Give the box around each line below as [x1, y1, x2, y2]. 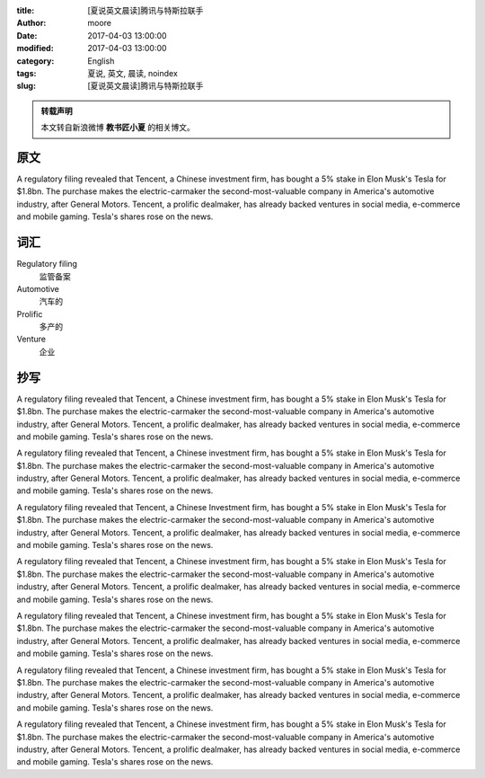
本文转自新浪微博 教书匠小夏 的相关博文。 [40, 122, 195, 133]
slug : [16, 81, 36, 92]
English [87, 55, 115, 66]
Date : [16, 30, 38, 40]
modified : [16, 43, 54, 54]
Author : [16, 18, 47, 29]
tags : [16, 67, 37, 78]
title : [16, 5, 35, 15]
